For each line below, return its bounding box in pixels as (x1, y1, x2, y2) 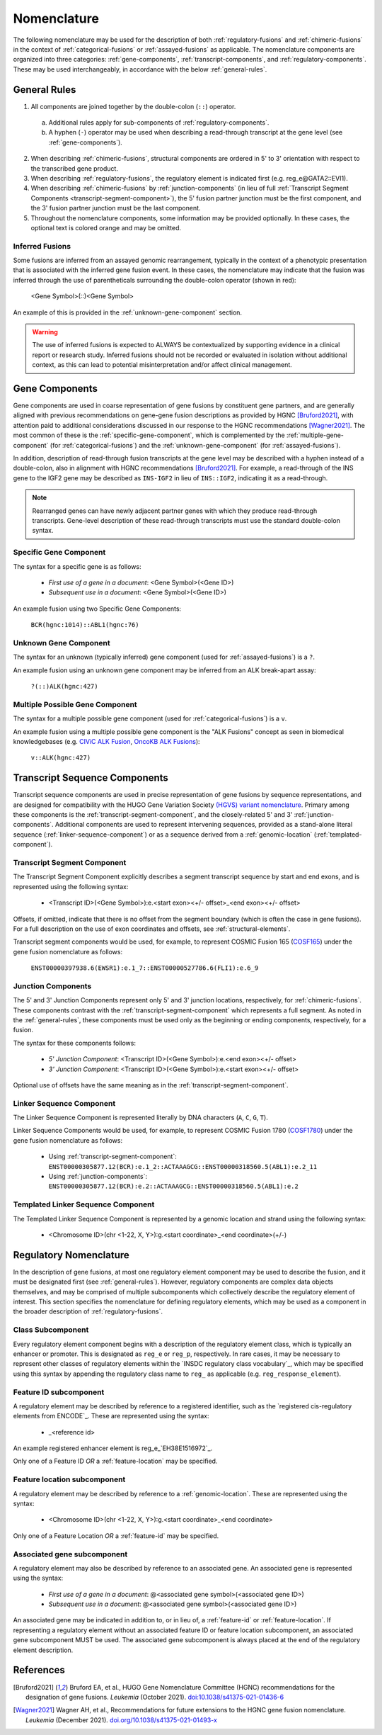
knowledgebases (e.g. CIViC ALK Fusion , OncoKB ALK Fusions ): (13, 737, 201, 745)
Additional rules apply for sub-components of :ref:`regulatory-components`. (48, 118, 270, 127)
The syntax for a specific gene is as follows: (13, 562, 141, 570)
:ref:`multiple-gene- (286, 431, 345, 439)
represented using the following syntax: (13, 882, 129, 891)
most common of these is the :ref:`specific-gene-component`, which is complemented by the (13, 431, 286, 439)
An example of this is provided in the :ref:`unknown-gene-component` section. (13, 308, 243, 317)
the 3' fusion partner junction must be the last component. (30, 204, 201, 213)
